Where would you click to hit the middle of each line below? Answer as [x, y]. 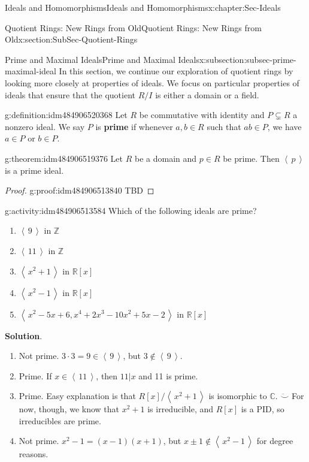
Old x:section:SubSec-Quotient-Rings [71, 39]
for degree [275, 441]
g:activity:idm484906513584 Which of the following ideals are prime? [131, 210]
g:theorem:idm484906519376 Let [64, 158]
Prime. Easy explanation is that [77, 396]
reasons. [34, 454]
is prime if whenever [134, 126]
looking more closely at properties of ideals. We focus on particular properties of [152, 82]
